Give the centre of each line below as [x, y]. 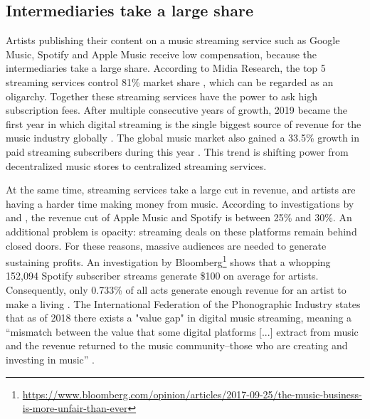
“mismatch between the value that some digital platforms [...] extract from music [182, 331]
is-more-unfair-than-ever [75, 408]
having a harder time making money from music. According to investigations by [180, 203]
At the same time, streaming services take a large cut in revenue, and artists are [181, 190]
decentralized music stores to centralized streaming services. [136, 165]
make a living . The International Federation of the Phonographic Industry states [183, 303]
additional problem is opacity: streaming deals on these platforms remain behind [181, 231]
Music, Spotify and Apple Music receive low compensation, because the [162, 54]
